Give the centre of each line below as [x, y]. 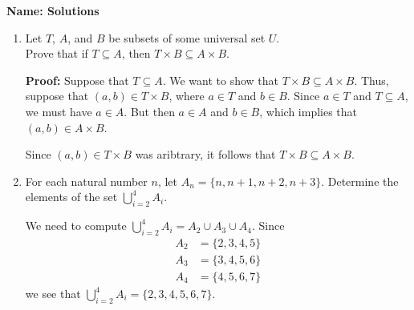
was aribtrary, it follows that [205, 154]
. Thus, [371, 80]
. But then [149, 111]
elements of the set [71, 197]
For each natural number [86, 181]
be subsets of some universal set [187, 37]
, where [187, 96]
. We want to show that [220, 80]
